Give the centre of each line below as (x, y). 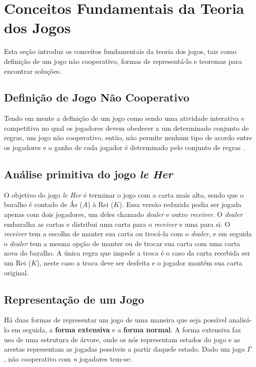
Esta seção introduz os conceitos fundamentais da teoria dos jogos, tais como (120, 51)
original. (16, 272)
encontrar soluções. (33, 71)
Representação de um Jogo (74, 299)
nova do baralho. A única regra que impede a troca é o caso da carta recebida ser (127, 253)
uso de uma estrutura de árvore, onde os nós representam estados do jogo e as (122, 339)
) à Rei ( (101, 204)
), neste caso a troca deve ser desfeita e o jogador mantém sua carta (140, 263)
